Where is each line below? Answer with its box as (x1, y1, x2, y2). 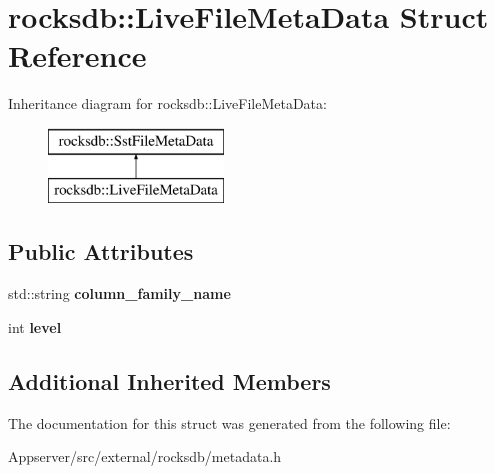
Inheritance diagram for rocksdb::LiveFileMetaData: (8, 93, 327, 114)
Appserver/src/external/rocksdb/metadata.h (8, 446, 282, 467)
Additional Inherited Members (8, 365, 331, 396)
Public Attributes (8, 236, 194, 267)
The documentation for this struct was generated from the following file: (8, 412, 451, 433)
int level (8, 316, 62, 337)
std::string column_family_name (8, 283, 231, 304)
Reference (8, 35, 147, 76)
